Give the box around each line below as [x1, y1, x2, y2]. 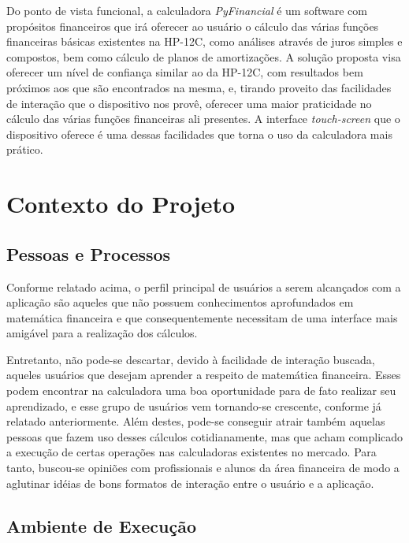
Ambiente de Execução [6, 513, 197, 537]
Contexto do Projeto [6, 188, 236, 220]
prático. [6, 141, 43, 158]
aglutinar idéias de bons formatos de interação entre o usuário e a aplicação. [6, 474, 374, 491]
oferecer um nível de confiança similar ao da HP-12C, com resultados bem [6, 64, 363, 80]
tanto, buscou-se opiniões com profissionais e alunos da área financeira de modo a [6, 459, 400, 476]
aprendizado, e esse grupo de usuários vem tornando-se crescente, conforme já [6, 397, 381, 414]
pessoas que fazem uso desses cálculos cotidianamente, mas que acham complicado [6, 428, 403, 444]
